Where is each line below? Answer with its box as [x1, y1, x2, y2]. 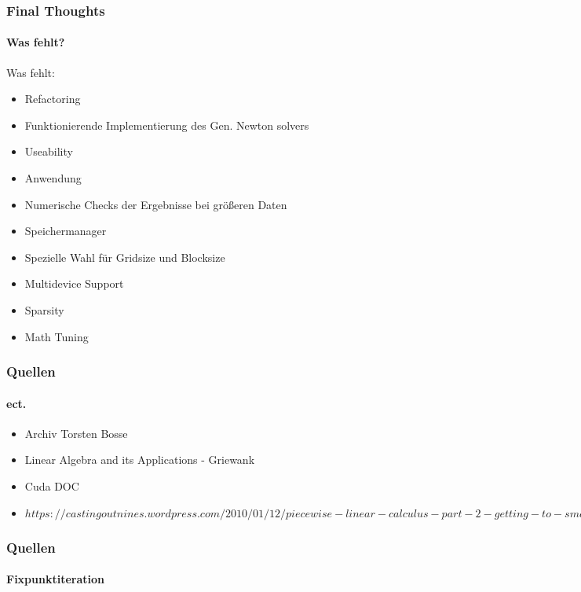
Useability [24, 143, 73, 160]
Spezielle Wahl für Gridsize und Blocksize [24, 248, 225, 265]
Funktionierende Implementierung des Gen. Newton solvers [24, 116, 309, 133]
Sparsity [24, 301, 64, 318]
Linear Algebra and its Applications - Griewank [24, 451, 255, 468]
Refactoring [24, 90, 81, 107]
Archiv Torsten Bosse [24, 425, 128, 441]
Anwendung [24, 170, 82, 186]
